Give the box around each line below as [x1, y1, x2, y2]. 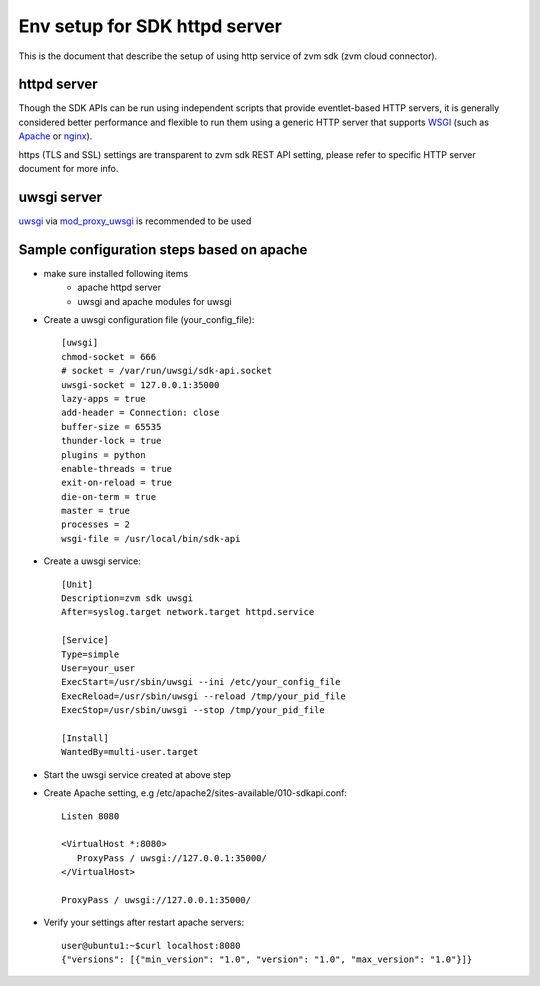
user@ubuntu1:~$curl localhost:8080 [61, 940, 241, 951]
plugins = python [61, 449, 146, 460]
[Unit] [61, 578, 94, 590]
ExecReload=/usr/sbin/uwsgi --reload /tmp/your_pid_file [61, 690, 347, 702]
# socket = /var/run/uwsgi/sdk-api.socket [61, 365, 273, 377]
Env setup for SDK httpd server [18, 15, 282, 37]
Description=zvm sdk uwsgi [61, 593, 194, 604]
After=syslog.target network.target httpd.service [61, 606, 315, 618]
